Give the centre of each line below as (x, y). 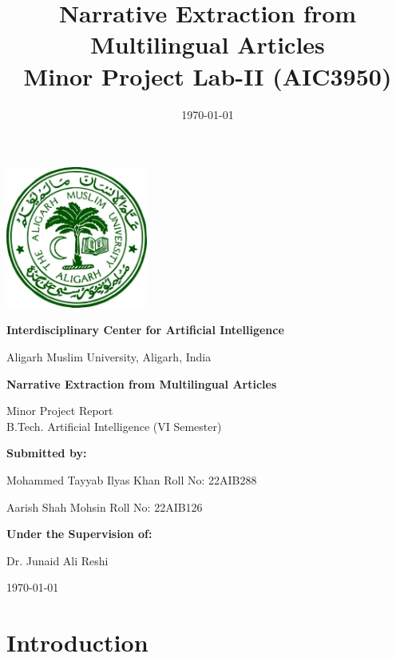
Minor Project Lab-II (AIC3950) (208, 76)
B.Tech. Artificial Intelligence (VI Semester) (114, 426)
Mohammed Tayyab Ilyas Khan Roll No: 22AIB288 (132, 479)
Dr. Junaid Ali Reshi (57, 560)
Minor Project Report (60, 411)
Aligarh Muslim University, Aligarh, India (109, 356)
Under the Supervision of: (79, 534)
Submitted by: (47, 453)
